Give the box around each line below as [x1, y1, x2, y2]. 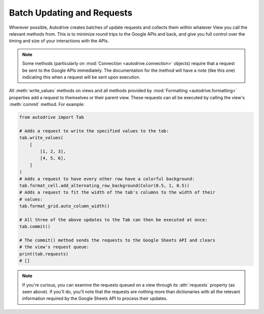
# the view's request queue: [19, 244, 89, 250]
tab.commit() [19, 224, 51, 230]
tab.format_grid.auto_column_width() [19, 203, 110, 209]
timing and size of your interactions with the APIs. [9, 38, 110, 44]
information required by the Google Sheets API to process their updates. [22, 295, 168, 301]
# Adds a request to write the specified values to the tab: [19, 128, 169, 134]
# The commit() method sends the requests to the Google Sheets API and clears [19, 237, 216, 243]
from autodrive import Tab [19, 115, 84, 120]
